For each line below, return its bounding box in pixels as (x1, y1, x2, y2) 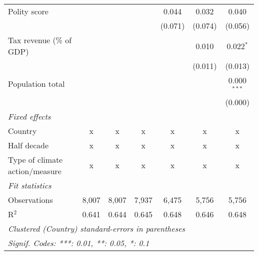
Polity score (8, 5, 49, 17)
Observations (8, 193, 53, 205)
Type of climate (8, 153, 63, 165)
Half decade (8, 139, 49, 151)
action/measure (8, 165, 62, 177)
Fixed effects (8, 110, 51, 122)
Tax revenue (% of (8, 34, 72, 46)
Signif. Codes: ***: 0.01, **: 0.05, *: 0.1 (8, 237, 149, 249)
